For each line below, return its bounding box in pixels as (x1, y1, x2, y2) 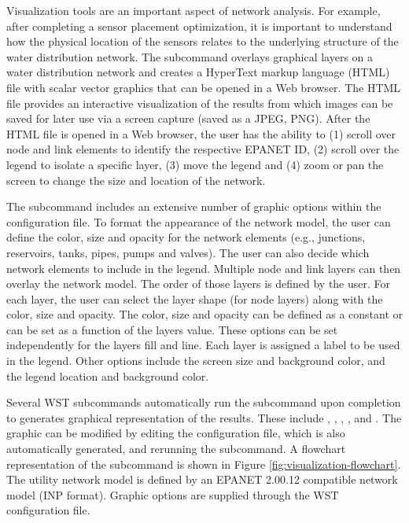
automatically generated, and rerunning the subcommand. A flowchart (6, 440, 346, 457)
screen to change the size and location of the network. (6, 171, 266, 188)
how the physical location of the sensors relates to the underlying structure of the (6, 33, 399, 50)
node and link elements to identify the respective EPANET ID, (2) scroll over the (6, 141, 400, 157)
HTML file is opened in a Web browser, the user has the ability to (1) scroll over (6, 125, 396, 142)
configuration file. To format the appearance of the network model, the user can (6, 213, 391, 230)
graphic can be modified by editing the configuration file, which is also (6, 425, 345, 441)
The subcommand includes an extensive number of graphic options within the (6, 198, 381, 215)
